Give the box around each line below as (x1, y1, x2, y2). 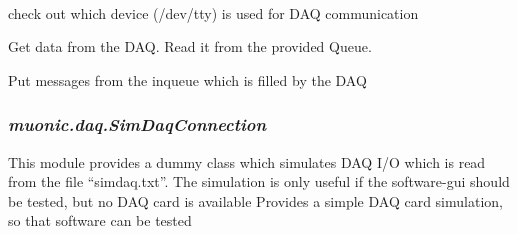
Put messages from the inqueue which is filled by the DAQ (8, 69, 367, 90)
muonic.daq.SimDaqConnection (8, 112, 267, 137)
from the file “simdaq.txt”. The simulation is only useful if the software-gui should (8, 171, 510, 192)
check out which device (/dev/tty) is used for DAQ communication (8, 2, 419, 23)
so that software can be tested (8, 210, 192, 231)
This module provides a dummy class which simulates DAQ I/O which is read (8, 151, 486, 172)
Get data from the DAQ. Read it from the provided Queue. (8, 36, 372, 57)
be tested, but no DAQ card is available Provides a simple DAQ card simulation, (8, 190, 503, 211)
